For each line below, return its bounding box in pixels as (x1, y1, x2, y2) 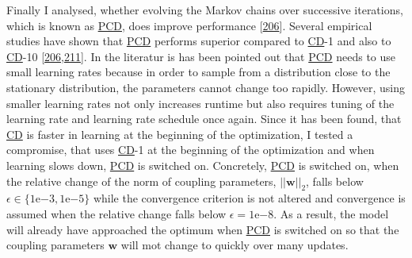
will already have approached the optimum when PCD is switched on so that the (6, 221, 399, 237)
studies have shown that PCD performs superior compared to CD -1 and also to (6, 33, 391, 49)
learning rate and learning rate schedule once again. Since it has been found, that (6, 110, 402, 127)
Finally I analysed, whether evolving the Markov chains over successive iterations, (6, 2, 403, 17)
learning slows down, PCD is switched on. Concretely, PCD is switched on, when (6, 156, 399, 173)
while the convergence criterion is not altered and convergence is (93, 190, 406, 206)
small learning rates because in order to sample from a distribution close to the (6, 64, 391, 80)
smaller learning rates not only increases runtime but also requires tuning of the (6, 94, 395, 111)
